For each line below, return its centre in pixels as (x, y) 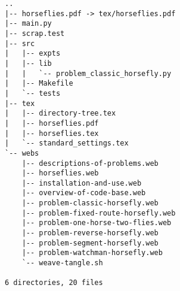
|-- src (20, 43)
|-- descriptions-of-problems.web (90, 163)
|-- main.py (28, 24)
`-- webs (22, 153)
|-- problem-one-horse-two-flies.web (97, 223)
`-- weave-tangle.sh (62, 263)
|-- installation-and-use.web (82, 183)
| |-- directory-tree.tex (60, 113)
